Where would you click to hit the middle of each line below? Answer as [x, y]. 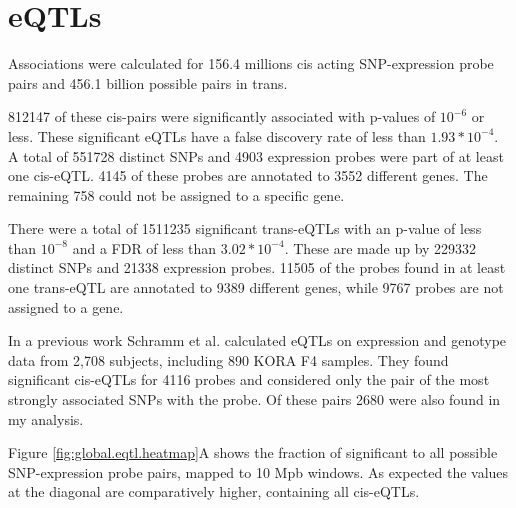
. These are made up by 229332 [380, 247]
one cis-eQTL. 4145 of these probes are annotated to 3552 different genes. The [248, 175]
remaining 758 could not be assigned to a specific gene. [176, 194]
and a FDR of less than [144, 247]
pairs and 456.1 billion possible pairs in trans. [148, 82]
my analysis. [46, 418]
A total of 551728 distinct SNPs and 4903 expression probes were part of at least [256, 155]
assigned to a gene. [66, 306]
